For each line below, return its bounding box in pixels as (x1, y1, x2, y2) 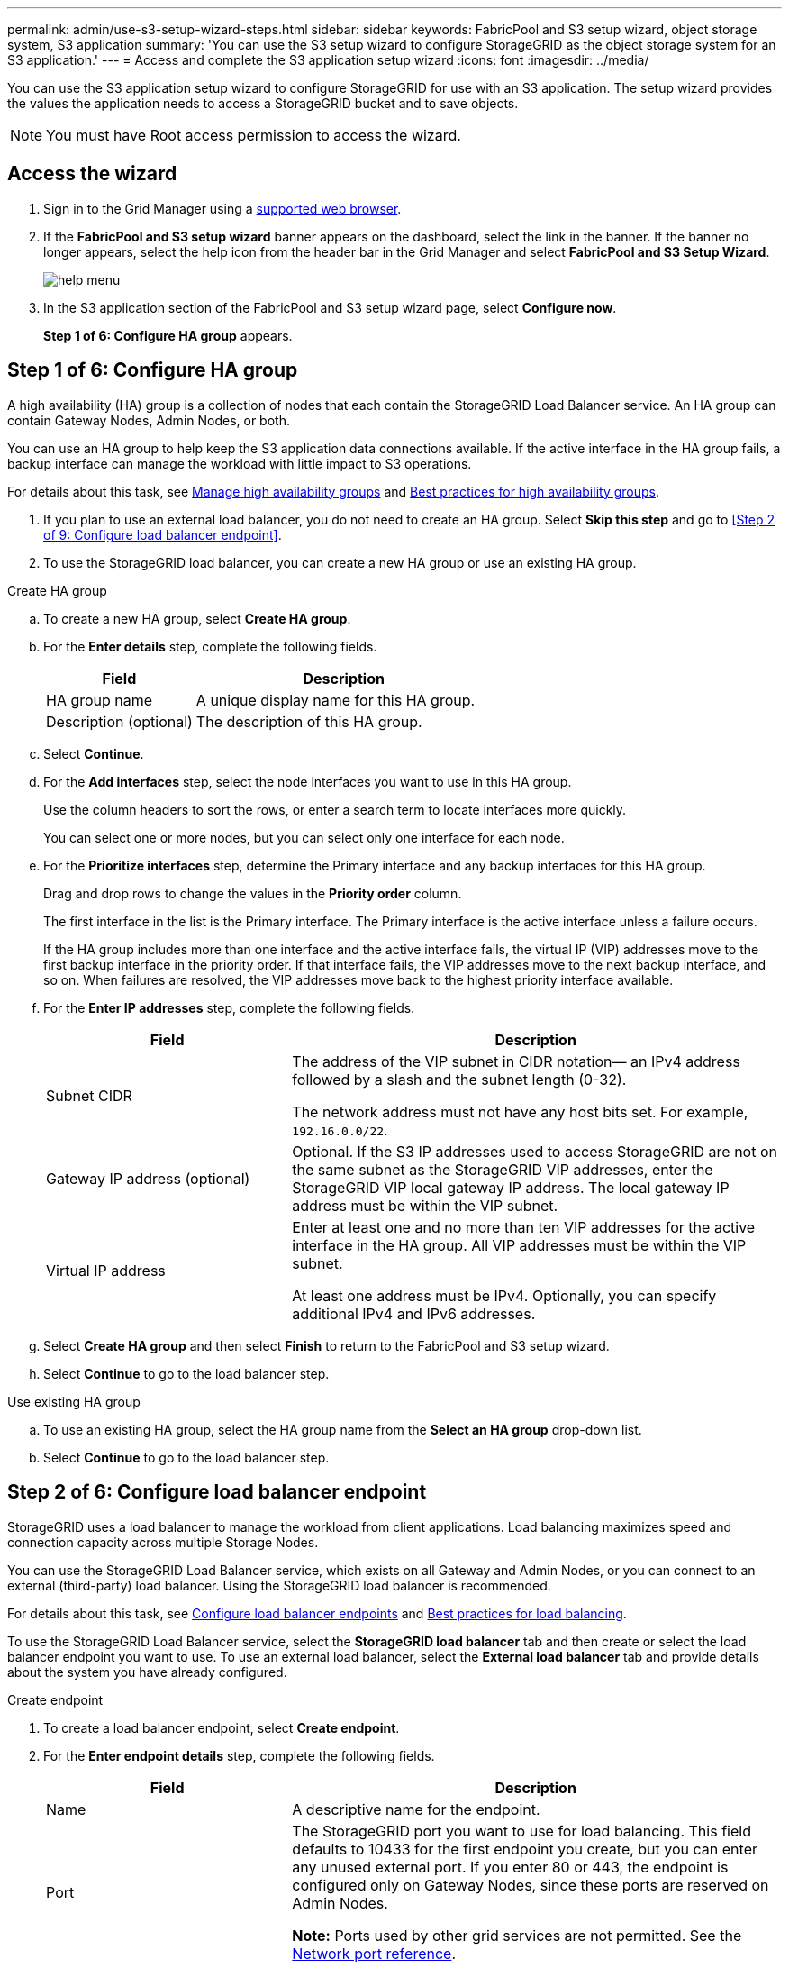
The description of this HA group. (195, 712, 422, 731)
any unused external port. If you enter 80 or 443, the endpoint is (292, 1857, 729, 1876)
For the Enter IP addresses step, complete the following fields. (43, 999, 415, 1016)
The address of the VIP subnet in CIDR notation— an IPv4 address (292, 1052, 740, 1071)
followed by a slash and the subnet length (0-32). (292, 1070, 627, 1089)
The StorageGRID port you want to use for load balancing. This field (292, 1821, 751, 1840)
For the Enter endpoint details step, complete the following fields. (43, 1747, 435, 1763)
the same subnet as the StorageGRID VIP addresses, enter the (292, 1160, 713, 1179)
